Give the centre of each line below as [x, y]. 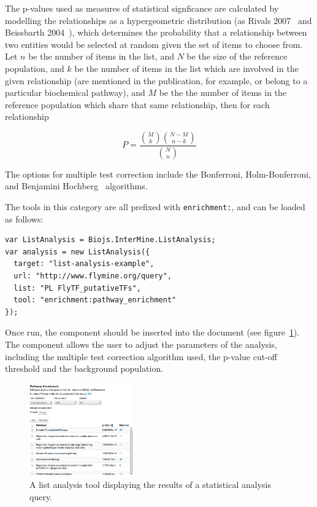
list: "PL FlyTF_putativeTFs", [77, 288]
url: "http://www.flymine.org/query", [93, 276]
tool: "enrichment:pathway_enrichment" [95, 300]
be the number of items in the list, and [101, 56]
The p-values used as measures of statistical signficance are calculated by [142, 8]
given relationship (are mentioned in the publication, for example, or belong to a [156, 80]
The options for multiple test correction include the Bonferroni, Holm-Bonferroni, [158, 174]
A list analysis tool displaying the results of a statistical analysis [150, 485]
